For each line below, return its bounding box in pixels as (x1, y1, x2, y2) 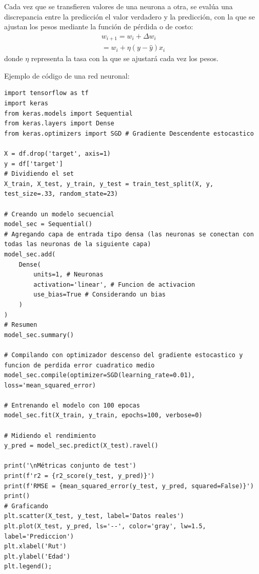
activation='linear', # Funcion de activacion (33, 281, 195, 288)
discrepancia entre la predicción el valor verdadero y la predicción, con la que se (4, 11, 255, 22)
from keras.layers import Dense (4, 120, 114, 127)
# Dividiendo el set (4, 170, 74, 178)
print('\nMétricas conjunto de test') (4, 462, 136, 470)
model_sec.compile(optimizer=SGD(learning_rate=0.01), (4, 372, 195, 379)
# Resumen (4, 321, 37, 329)
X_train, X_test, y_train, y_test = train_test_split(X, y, (4, 180, 214, 188)
